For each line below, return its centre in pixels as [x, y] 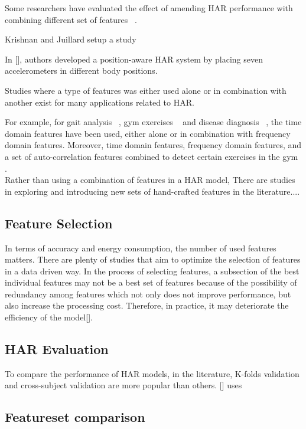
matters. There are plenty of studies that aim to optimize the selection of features [153, 259]
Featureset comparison [75, 417]
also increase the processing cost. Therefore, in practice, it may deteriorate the [147, 305]
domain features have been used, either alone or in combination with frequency [148, 133]
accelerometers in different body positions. [81, 71]
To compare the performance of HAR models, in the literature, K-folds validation [152, 373]
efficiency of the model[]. [49, 317]
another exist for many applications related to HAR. [100, 102]
